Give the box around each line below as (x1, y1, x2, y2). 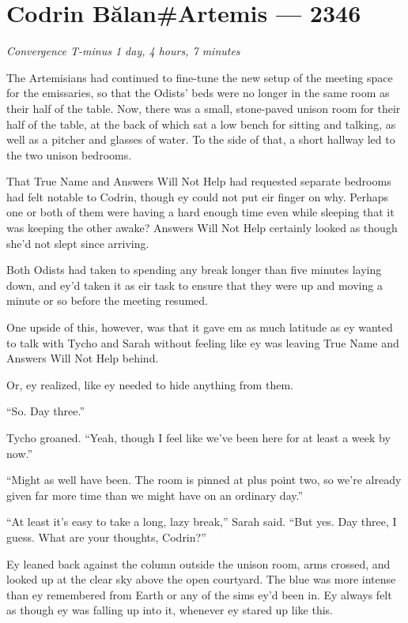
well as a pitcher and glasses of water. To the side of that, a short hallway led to (6, 131, 395, 148)
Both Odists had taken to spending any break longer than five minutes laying (6, 261, 382, 278)
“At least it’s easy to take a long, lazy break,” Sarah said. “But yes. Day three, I (6, 513, 397, 530)
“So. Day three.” (6, 403, 85, 419)
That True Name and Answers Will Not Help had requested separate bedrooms (6, 173, 391, 190)
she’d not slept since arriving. (6, 235, 149, 251)
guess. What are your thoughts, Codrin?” (6, 528, 206, 545)
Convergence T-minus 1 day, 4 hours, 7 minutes (6, 43, 240, 59)
